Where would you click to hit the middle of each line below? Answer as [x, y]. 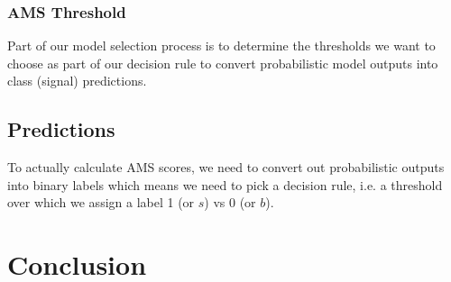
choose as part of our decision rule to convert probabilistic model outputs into [223, 63]
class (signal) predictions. [77, 81]
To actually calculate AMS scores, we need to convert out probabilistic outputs [226, 167]
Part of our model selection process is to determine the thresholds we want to [221, 45]
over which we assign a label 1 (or [101, 202]
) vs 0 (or [230, 202]
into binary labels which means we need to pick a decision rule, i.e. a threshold [225, 184]
